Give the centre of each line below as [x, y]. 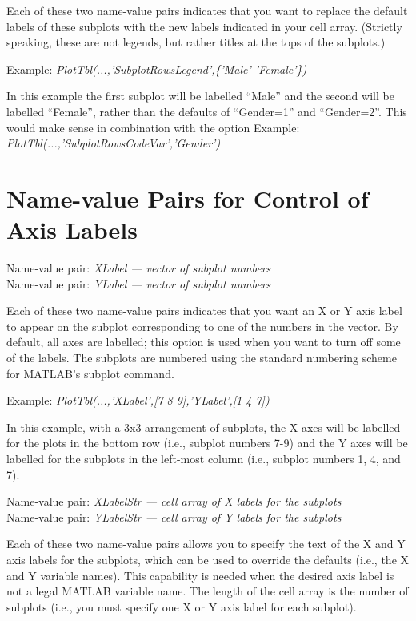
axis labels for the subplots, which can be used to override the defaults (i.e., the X [208, 559]
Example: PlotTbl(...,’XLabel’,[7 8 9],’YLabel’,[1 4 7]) [138, 400]
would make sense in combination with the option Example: [153, 127]
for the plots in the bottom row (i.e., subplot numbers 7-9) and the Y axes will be [207, 443]
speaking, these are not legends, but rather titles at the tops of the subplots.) [196, 42]
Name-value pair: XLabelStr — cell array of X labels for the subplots [174, 501]
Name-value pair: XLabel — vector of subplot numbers [139, 268]
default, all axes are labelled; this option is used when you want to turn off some [204, 342]
